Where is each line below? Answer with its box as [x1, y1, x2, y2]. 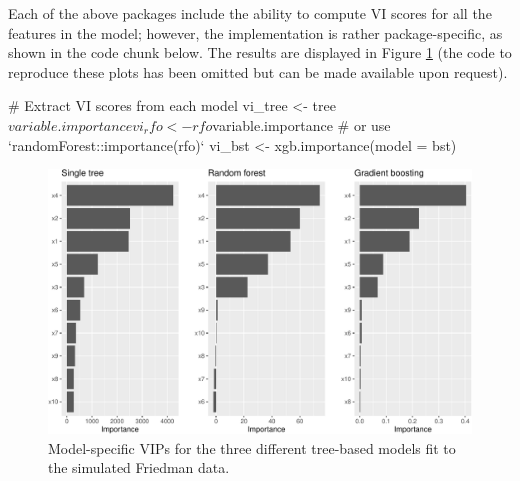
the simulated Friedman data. [48, 457, 230, 478]
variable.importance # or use [212, 114, 391, 135]
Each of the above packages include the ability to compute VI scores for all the [8, 3, 492, 23]
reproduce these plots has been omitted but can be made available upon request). [8, 61, 508, 82]
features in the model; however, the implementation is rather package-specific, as [8, 22, 503, 43]
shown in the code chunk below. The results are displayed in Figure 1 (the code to [8, 42, 512, 63]
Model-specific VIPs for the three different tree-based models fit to [48, 437, 456, 458]
